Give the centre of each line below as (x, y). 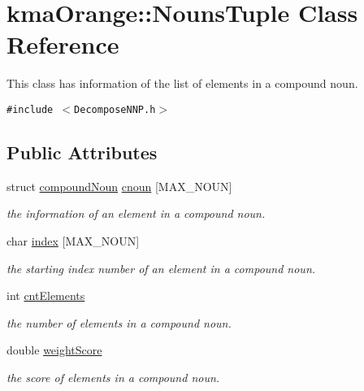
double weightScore (54, 350)
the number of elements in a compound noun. (119, 322)
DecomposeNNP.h (115, 109)
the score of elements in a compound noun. (113, 377)
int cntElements (46, 295)
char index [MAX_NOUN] (73, 240)
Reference (63, 44)
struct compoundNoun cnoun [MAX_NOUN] (119, 186)
